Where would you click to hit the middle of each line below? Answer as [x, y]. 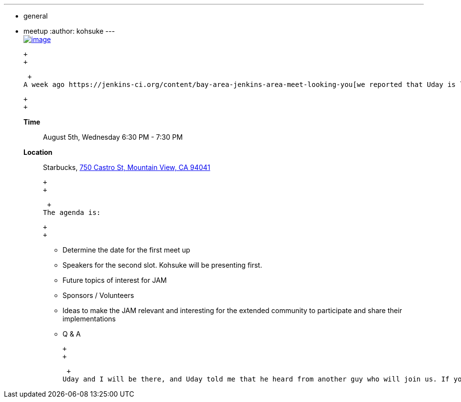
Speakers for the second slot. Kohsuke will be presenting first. [162, 265]
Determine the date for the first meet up [126, 250]
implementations [89, 319]
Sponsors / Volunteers [98, 295]
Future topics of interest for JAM [115, 280]
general [36, 16]
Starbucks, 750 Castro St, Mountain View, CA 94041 [127, 167]
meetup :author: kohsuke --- [69, 31]
